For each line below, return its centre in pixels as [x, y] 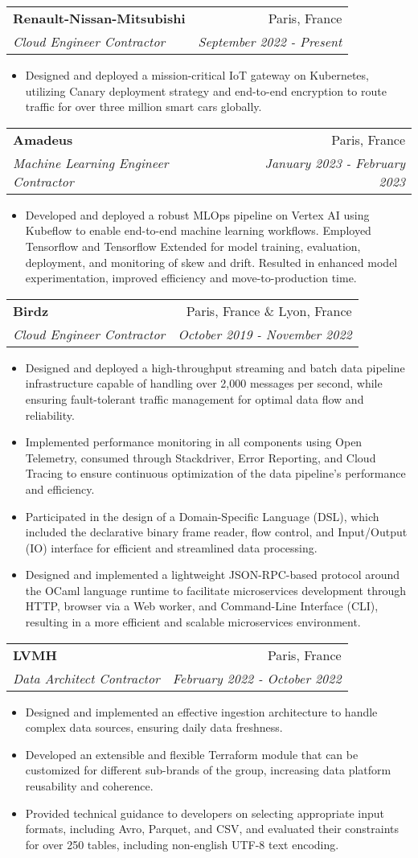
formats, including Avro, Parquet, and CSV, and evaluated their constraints [212, 829]
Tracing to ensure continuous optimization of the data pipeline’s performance [215, 473]
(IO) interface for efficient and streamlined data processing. [171, 547]
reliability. [50, 415]
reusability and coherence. [89, 786]
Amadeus [43, 139]
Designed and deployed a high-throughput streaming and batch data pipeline [215, 367]
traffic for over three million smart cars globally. [143, 107]
